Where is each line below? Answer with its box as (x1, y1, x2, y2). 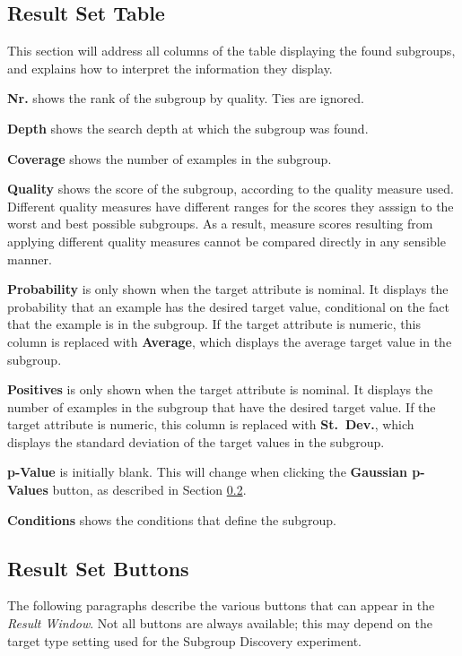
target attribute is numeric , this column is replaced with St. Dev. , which (7, 415, 414, 434)
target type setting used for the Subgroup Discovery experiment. (7, 631, 362, 650)
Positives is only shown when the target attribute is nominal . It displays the (7, 380, 433, 399)
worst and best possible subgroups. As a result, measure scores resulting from (7, 214, 433, 233)
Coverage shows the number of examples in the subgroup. (7, 149, 332, 168)
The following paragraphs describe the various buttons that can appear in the (7, 596, 435, 615)
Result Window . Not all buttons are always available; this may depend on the (7, 614, 432, 633)
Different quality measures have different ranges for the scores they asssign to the (7, 196, 454, 215)
